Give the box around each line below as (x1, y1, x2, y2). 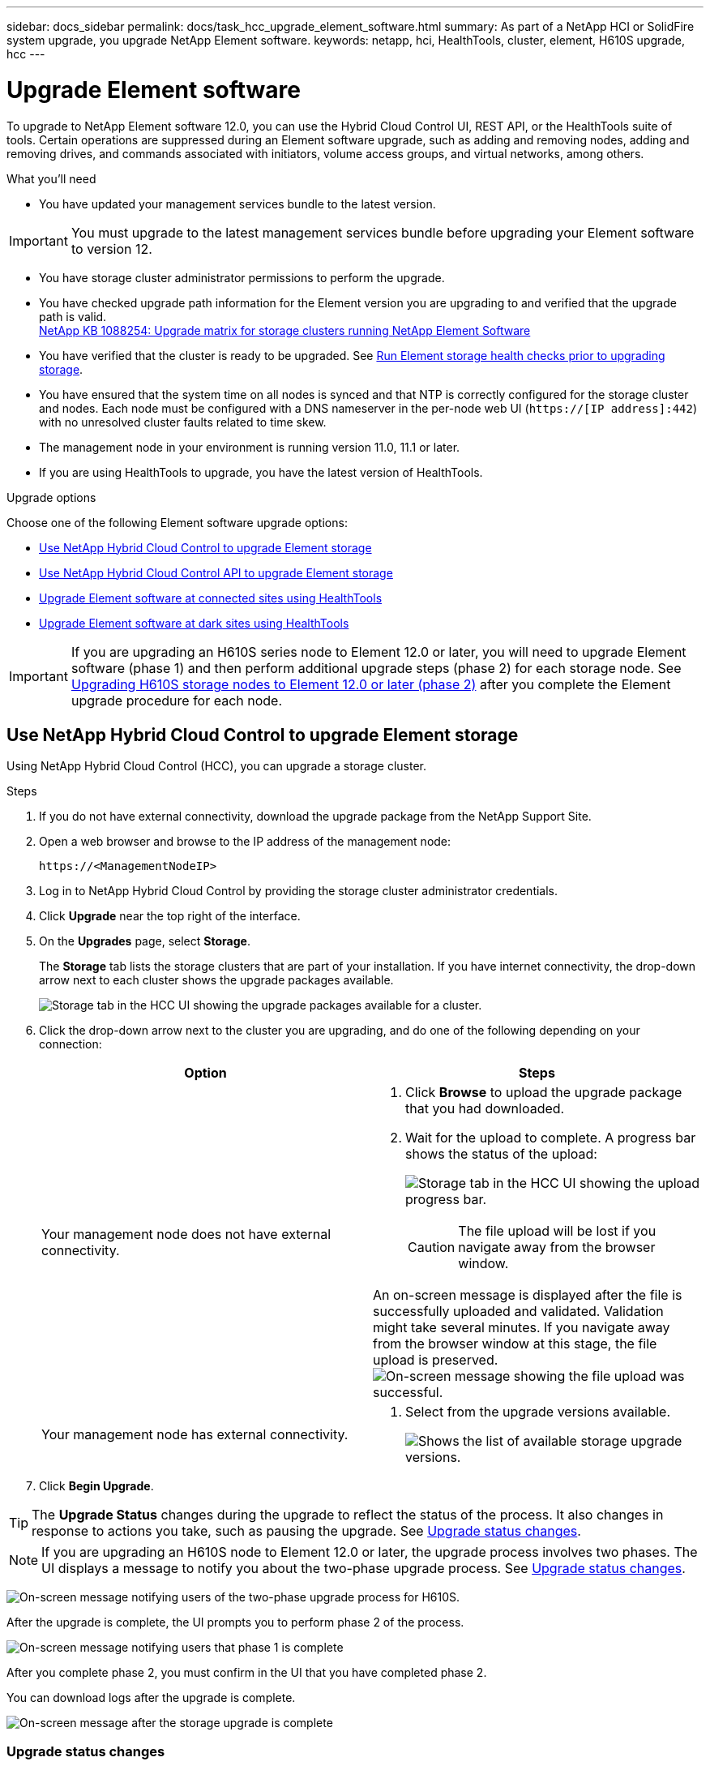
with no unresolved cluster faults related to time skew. (39, 414, 327, 429)
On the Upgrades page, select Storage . (39, 934, 250, 949)
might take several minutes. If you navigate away (373, 1319, 670, 1336)
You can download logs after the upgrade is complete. (6, 1691, 296, 1705)
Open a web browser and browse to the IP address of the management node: (39, 834, 451, 849)
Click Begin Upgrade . (39, 1479, 154, 1494)
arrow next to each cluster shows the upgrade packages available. (39, 973, 394, 988)
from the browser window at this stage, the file (373, 1335, 657, 1352)
